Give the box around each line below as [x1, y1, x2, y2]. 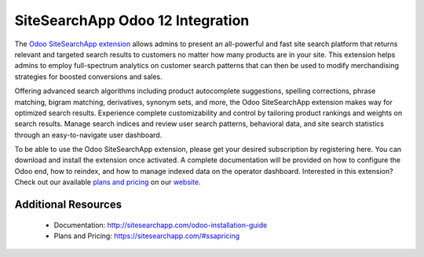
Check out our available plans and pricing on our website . [14, 177, 201, 187]
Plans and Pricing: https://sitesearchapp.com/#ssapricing [53, 231, 240, 241]
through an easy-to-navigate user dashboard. [14, 130, 163, 139]
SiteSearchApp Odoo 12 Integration [14, 12, 250, 29]
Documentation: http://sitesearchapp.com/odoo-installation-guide [53, 220, 268, 230]
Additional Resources [14, 198, 122, 212]
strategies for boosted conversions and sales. [14, 71, 163, 81]
